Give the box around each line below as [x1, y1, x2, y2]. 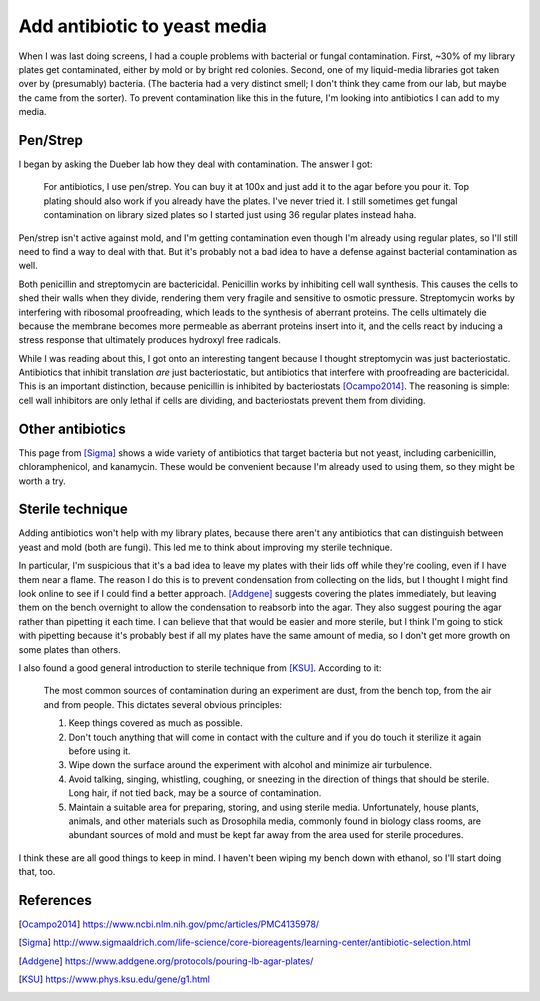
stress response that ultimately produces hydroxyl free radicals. [18, 334, 282, 346]
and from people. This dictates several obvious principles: [43, 698, 283, 710]
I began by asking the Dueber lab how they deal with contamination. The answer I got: [18, 158, 373, 170]
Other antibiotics [18, 420, 126, 437]
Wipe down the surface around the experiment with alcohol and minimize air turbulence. [68, 759, 433, 771]
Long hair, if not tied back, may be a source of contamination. [68, 787, 322, 799]
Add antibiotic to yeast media [18, 15, 267, 37]
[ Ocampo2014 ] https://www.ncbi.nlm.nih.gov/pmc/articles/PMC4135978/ [18, 918, 320, 930]
